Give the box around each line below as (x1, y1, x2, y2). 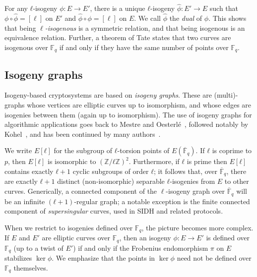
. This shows (208, 13, 247, 23)
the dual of (169, 13, 202, 23)
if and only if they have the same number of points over (59, 42, 229, 52)
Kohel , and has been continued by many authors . (4, 128, 161, 139)
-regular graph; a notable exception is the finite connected (74, 196, 250, 206)
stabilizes (4, 253, 32, 263)
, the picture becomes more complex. (141, 222, 254, 232)
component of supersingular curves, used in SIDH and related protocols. (4, 206, 223, 216)
